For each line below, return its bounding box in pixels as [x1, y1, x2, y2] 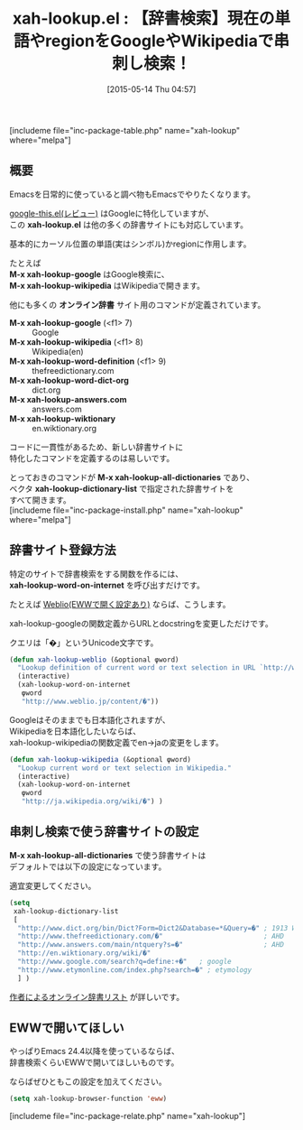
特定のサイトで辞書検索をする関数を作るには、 [9, 568, 183, 579]
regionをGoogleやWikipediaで [44, 31, 274, 51]
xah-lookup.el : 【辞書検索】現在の [12, 8, 275, 29]
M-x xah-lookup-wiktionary [9, 412, 115, 424]
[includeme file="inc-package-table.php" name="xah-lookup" [9, 125, 241, 135]
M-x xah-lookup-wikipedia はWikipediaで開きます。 [9, 280, 206, 291]
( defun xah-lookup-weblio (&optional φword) [9, 655, 179, 664]
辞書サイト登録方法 [9, 542, 116, 558]
